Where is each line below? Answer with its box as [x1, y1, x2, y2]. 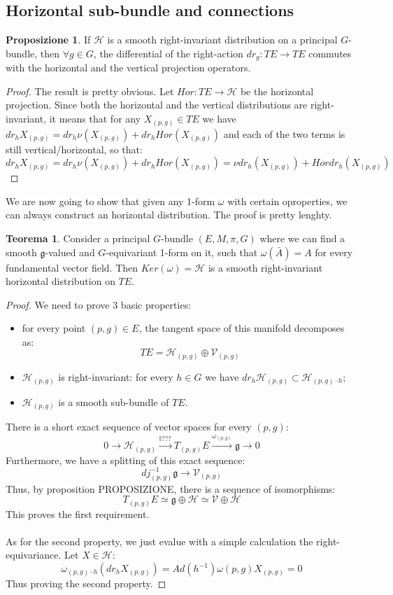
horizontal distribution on [6, 274, 115, 288]
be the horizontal [240, 83, 314, 98]
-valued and [45, 244, 95, 259]
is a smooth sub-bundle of [58, 394, 169, 409]
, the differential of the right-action [93, 45, 243, 60]
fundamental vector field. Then [6, 260, 138, 274]
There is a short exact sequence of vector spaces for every [6, 419, 252, 434]
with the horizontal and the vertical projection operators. [6, 60, 251, 75]
